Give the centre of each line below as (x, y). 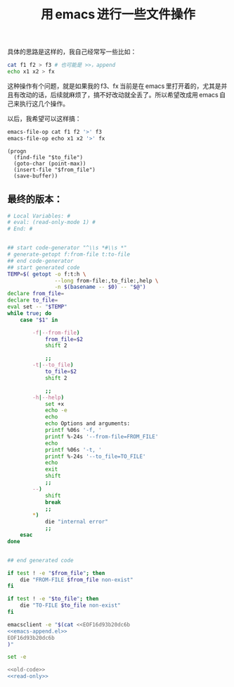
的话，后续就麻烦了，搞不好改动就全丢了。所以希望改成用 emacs (125, 94)
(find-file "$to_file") (48, 157)
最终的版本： (35, 199)
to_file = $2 (61, 371)
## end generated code (40, 560)
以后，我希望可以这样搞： (44, 118)
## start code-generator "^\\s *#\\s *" (67, 248)
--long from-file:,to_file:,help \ (106, 280)
